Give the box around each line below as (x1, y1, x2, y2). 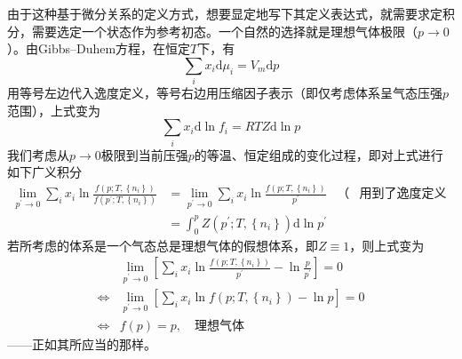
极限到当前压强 (100, 145, 188, 164)
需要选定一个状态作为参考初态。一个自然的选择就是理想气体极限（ (31, 21, 418, 40)
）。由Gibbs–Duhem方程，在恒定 (7, 39, 191, 58)
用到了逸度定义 (359, 187, 447, 201)
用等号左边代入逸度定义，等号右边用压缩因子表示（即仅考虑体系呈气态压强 (7, 84, 442, 102)
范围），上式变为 (7, 100, 100, 119)
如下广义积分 (7, 163, 82, 181)
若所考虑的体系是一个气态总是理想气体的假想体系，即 (7, 235, 318, 254)
